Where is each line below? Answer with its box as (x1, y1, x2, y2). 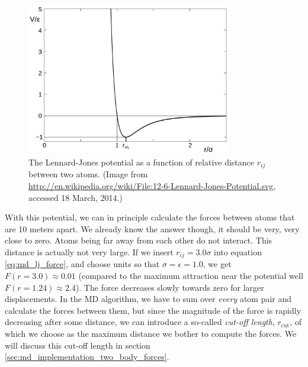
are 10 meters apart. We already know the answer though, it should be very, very (5, 222, 300, 235)
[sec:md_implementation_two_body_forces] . (5, 350, 169, 363)
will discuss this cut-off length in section (5, 339, 150, 351)
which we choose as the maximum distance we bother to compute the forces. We (5, 327, 297, 340)
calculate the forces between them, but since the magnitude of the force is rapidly (5, 304, 301, 316)
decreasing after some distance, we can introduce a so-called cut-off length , (5, 316, 275, 328)
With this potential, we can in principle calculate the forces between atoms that (5, 211, 295, 223)
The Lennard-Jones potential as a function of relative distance (28, 155, 255, 168)
